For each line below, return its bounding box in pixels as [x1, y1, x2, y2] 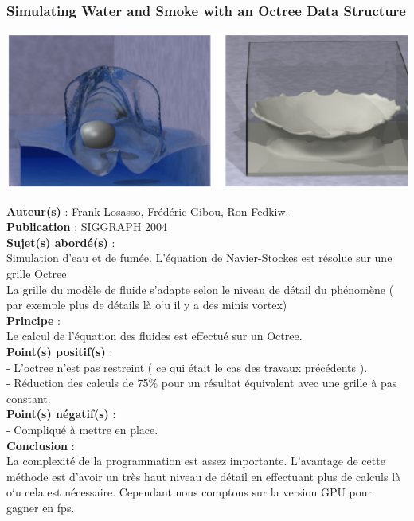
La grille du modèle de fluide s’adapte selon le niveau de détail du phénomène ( [6, 280, 394, 297]
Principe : [6, 311, 61, 328]
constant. [6, 390, 51, 406]
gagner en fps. [6, 499, 75, 515]
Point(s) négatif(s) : [6, 405, 116, 422]
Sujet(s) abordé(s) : [6, 233, 115, 250]
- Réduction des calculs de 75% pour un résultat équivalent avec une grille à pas [6, 374, 397, 391]
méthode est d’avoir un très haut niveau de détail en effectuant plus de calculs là [6, 468, 401, 484]
